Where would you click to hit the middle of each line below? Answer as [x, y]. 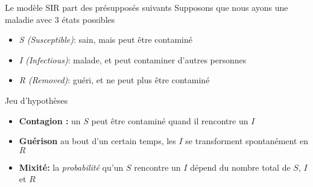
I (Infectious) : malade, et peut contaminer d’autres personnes [133, 59]
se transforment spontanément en [247, 141]
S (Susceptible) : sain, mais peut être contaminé [106, 40]
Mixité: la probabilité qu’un [71, 167]
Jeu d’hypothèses [36, 100]
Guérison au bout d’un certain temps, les [97, 141]
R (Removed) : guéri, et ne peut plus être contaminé [114, 80]
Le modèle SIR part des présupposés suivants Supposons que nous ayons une [147, 7]
